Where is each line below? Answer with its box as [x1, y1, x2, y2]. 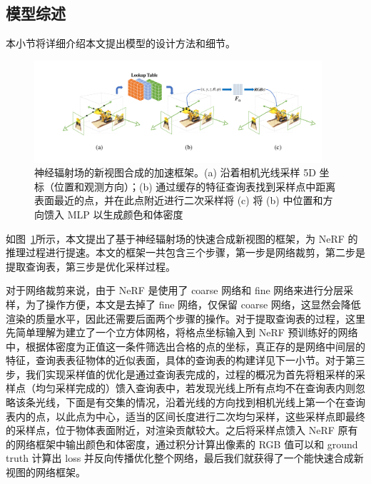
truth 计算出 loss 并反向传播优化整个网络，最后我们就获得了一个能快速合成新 [6, 450, 364, 465]
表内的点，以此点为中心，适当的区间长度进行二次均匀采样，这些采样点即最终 [6, 408, 365, 423]
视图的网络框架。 [6, 465, 86, 480]
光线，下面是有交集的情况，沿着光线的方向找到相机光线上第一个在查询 [35, 395, 365, 410]
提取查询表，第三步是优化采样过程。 [6, 258, 176, 273]
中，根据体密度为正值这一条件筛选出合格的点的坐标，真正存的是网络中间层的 [6, 338, 365, 353]
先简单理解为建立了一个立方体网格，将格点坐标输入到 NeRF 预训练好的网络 [6, 325, 358, 340]
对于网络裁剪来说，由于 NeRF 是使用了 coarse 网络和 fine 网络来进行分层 [6, 283, 344, 298]
